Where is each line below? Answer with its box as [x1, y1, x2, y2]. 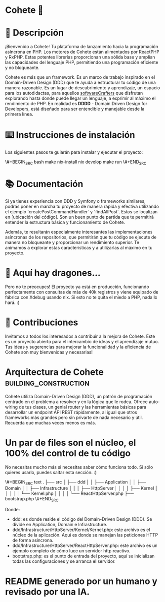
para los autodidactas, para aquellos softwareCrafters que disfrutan [5, 90, 143, 96]
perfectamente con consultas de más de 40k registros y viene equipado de [5, 289, 159, 295]
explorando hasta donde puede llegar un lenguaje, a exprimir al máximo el [5, 95, 156, 101]
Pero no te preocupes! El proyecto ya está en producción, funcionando [5, 284, 149, 290]
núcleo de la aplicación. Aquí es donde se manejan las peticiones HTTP [12, 532, 158, 538]
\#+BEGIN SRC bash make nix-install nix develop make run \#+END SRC [5, 159, 147, 166]
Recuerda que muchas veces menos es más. [5, 420, 96, 425]
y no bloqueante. [5, 64, 40, 71]
